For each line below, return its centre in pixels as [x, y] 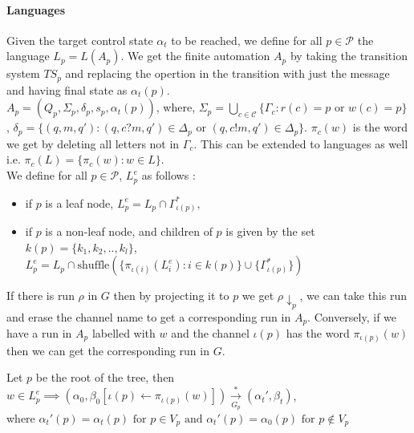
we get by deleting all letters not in [93, 143]
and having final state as [67, 89]
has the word [318, 332]
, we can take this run [353, 295]
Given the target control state [80, 40]
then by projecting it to [171, 295]
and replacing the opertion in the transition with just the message [227, 73]
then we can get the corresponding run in [108, 350]
